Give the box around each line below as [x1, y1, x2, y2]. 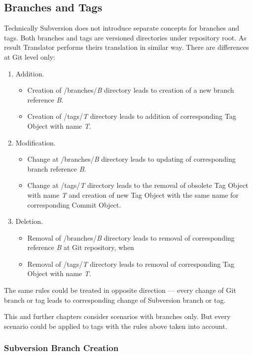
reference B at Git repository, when [27, 242, 134, 252]
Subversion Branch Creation [4, 342, 119, 354]
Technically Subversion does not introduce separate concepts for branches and [4, 23, 239, 33]
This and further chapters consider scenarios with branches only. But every [4, 311, 231, 321]
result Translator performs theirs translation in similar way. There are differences [4, 42, 249, 52]
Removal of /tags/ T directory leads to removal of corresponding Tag [27, 258, 234, 269]
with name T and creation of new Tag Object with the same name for [27, 189, 239, 200]
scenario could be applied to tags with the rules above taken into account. [4, 320, 227, 331]
